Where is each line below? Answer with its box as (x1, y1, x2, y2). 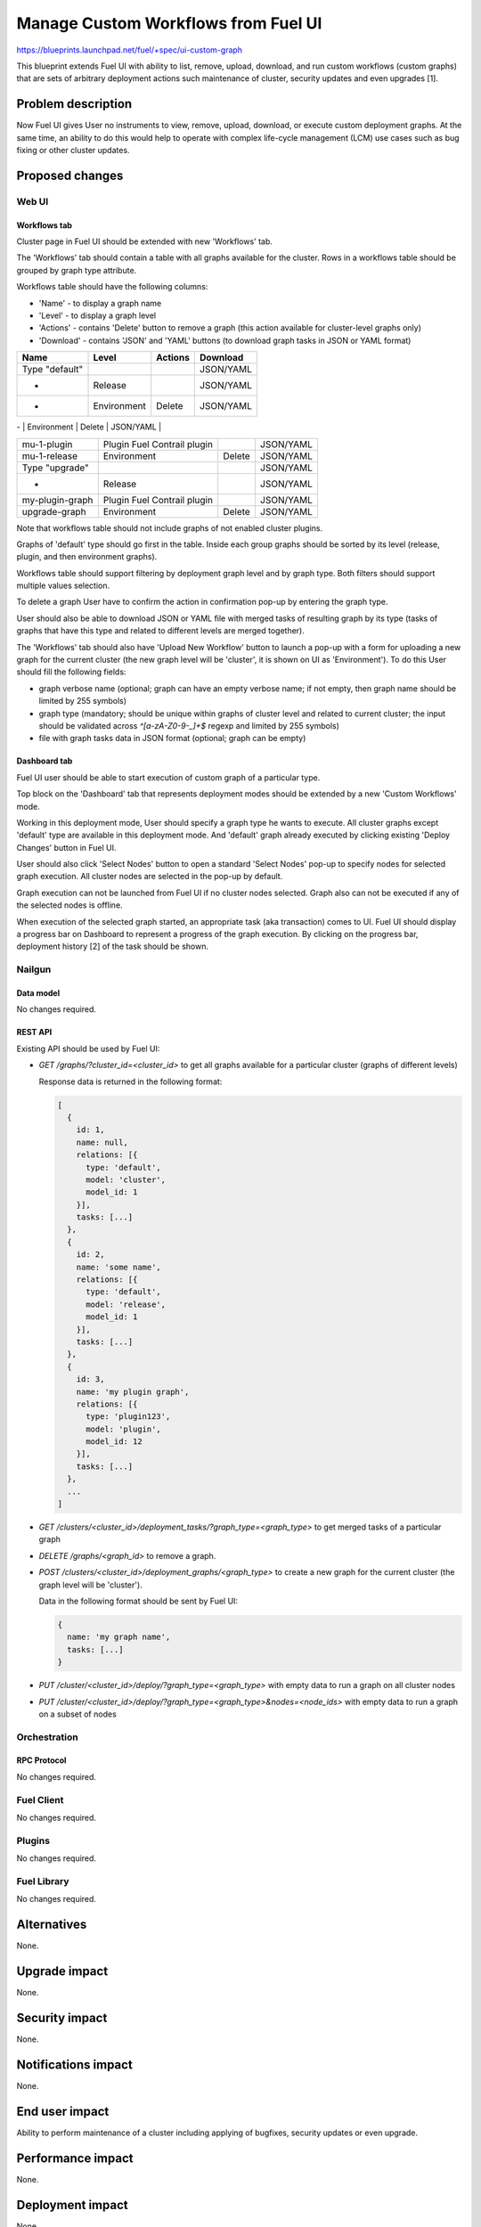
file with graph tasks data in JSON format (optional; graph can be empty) (38, 733, 306, 744)
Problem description (16, 96, 133, 111)
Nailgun (16, 963, 52, 975)
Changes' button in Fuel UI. (16, 842, 117, 852)
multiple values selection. (16, 580, 110, 591)
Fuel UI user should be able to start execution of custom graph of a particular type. (16, 771, 321, 783)
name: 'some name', (76, 1261, 162, 1272)
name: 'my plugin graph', (76, 1386, 190, 1397)
